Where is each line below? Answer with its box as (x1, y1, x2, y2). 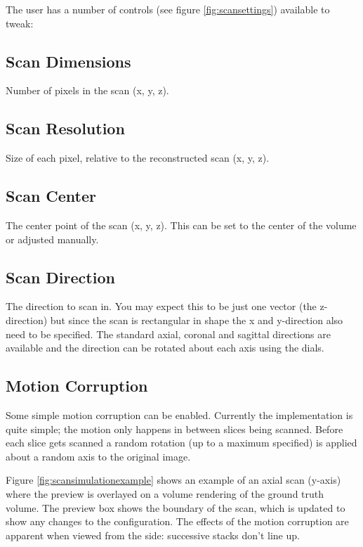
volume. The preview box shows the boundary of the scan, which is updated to (6, 500, 345, 515)
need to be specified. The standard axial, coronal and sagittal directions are (6, 326, 331, 341)
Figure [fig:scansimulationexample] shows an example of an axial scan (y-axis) (6, 472, 341, 487)
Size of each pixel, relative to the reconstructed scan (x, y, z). (6, 150, 270, 165)
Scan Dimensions (6, 50, 131, 72)
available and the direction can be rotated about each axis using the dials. (6, 340, 324, 355)
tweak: (6, 15, 34, 30)
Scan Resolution (6, 117, 125, 139)
